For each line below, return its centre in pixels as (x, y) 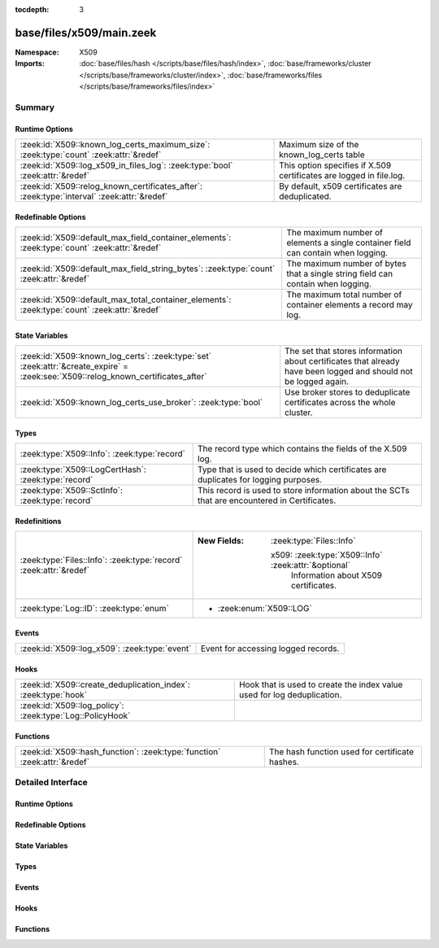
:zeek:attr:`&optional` (311, 566)
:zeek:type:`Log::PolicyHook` (75, 716)
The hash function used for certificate (341, 752)
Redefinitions (38, 521)
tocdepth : (32, 9)
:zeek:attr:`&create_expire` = (74, 366)
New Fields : (220, 541)
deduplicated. (306, 197)
